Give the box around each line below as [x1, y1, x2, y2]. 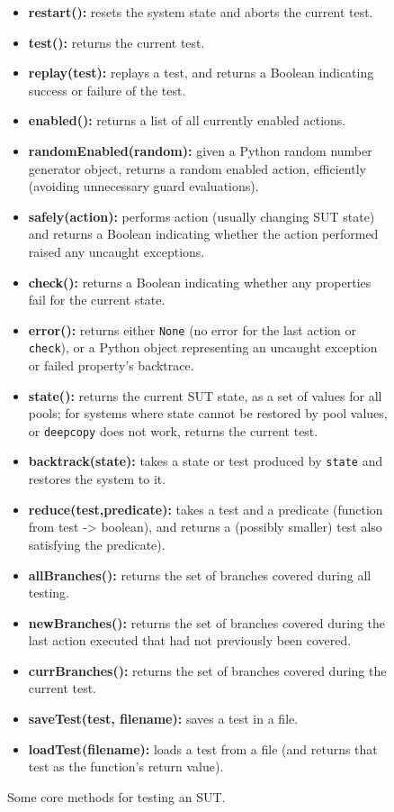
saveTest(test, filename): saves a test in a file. [28, 709, 299, 728]
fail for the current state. [28, 290, 166, 309]
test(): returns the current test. [28, 32, 205, 51]
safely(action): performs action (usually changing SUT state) [28, 206, 375, 225]
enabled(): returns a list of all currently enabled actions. [28, 111, 346, 130]
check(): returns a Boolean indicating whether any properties [28, 272, 372, 291]
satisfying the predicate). [28, 534, 166, 553]
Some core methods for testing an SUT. [7, 787, 226, 806]
